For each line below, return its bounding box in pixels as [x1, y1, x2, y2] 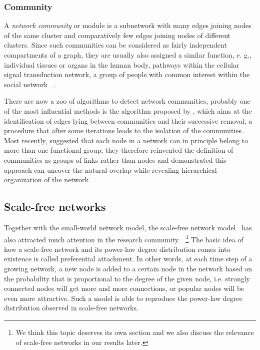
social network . [4, 79, 55, 89]
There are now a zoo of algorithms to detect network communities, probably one [4, 96, 250, 106]
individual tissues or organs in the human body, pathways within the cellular [4, 59, 239, 70]
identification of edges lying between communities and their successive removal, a [4, 115, 252, 126]
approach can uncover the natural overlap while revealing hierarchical [4, 164, 217, 175]
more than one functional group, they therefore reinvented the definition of [4, 145, 233, 155]
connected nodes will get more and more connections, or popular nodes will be [4, 283, 244, 293]
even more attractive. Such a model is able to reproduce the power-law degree [4, 292, 242, 303]
